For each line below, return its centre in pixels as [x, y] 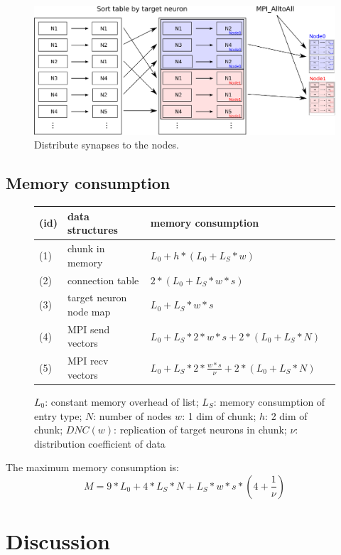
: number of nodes [132, 415]
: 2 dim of [286, 415]
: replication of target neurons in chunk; [200, 430]
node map [89, 311]
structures [92, 230]
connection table [103, 280]
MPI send [88, 329]
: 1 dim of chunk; [219, 415]
